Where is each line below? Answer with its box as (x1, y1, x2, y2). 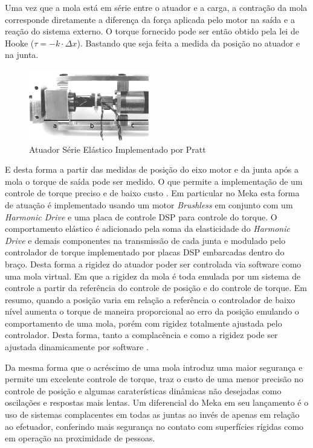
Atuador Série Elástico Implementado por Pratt (29, 142, 206, 155)
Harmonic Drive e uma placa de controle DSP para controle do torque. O (5, 210, 277, 223)
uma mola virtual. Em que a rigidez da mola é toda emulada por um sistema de (5, 269, 301, 282)
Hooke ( (5, 36, 34, 49)
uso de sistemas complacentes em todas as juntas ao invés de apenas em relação (5, 408, 300, 421)
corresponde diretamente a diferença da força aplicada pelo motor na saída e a (5, 13, 295, 25)
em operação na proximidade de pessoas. (5, 432, 155, 444)
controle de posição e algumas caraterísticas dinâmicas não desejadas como (5, 384, 282, 397)
